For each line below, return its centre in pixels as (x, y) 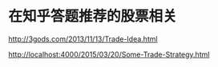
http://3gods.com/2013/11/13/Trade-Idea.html (83, 39)
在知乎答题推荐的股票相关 (93, 16)
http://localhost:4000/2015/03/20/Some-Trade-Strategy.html (109, 54)
